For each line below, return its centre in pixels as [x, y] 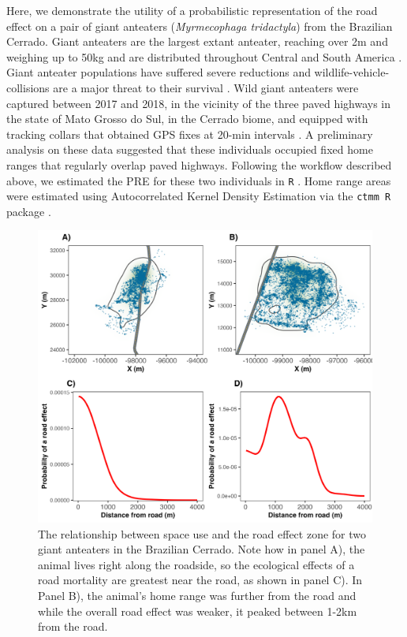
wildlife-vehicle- [352, 72]
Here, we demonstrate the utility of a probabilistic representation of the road [192, 10]
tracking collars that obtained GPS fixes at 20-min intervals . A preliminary [190, 134]
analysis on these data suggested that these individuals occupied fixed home [190, 149]
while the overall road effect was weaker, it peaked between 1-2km [198, 611]
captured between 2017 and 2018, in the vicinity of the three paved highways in [199, 103]
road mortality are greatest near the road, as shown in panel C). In [200, 580]
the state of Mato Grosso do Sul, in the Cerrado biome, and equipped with [187, 119]
